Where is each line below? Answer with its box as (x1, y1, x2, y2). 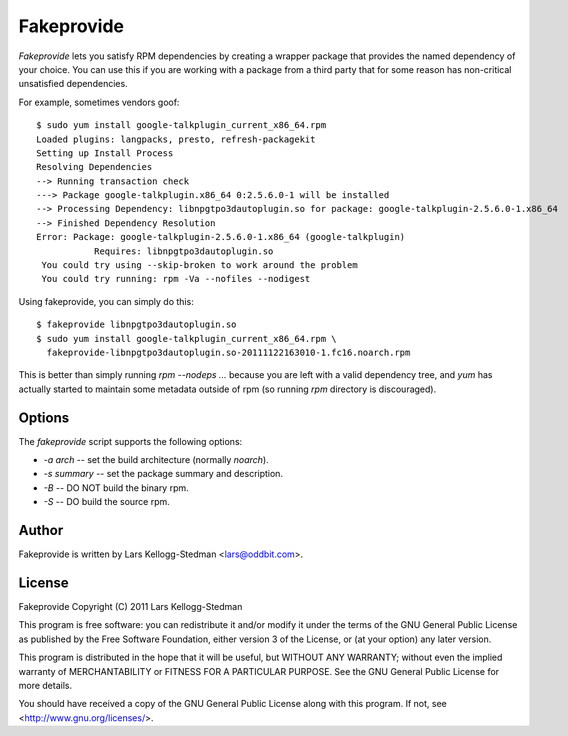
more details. (18, 679, 73, 691)
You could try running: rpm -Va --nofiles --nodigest (41, 273, 311, 285)
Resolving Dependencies (36, 161, 153, 173)
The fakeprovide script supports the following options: (18, 435, 243, 447)
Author (18, 522, 64, 539)
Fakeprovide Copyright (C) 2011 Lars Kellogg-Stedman (18, 601, 243, 613)
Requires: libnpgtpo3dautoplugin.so (93, 245, 274, 257)
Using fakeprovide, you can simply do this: (18, 295, 194, 307)
